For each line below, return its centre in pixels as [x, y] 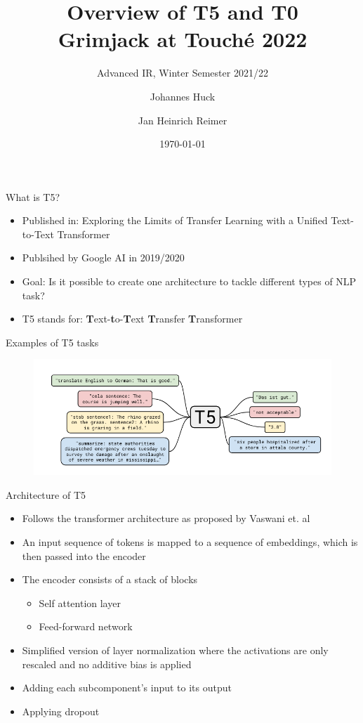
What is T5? [33, 196]
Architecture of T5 [46, 494]
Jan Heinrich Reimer [183, 120]
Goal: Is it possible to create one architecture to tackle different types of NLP [189, 281]
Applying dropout [61, 711]
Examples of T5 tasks [52, 342]
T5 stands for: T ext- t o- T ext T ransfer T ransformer [132, 319]
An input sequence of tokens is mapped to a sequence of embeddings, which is [190, 542]
